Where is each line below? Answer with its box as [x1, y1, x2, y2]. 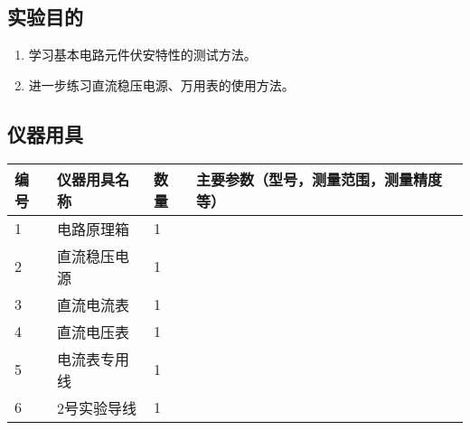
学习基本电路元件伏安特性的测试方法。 [28, 45, 257, 64]
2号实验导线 [57, 397, 137, 418]
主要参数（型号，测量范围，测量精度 [196, 168, 443, 190]
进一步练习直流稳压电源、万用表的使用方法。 [28, 75, 295, 94]
